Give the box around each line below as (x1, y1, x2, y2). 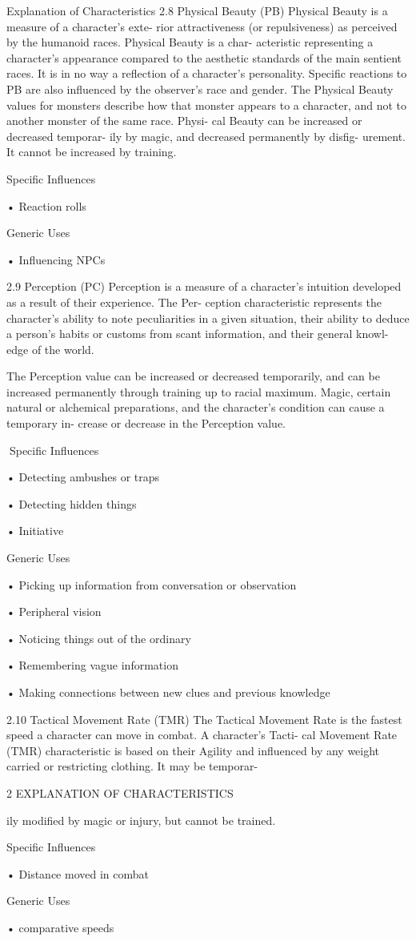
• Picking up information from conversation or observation (6, 576, 297, 593)
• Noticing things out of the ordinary (6, 629, 191, 646)
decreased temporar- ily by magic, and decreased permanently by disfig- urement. (6, 127, 406, 144)
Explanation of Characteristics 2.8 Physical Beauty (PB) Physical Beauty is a (6, 2, 388, 18)
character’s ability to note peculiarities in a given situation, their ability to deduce (6, 309, 410, 326)
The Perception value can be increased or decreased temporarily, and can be (6, 368, 380, 384)
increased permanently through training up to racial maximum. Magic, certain (6, 383, 391, 400)
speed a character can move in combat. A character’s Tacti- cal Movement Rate (6, 726, 398, 743)
